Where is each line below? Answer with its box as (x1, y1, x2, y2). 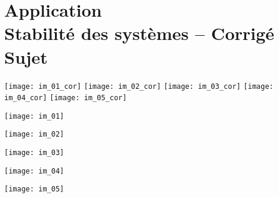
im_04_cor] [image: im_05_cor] (4, 94, 127, 103)
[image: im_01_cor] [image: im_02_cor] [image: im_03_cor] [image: (4, 82, 274, 91)
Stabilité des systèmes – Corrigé (4, 21, 275, 45)
